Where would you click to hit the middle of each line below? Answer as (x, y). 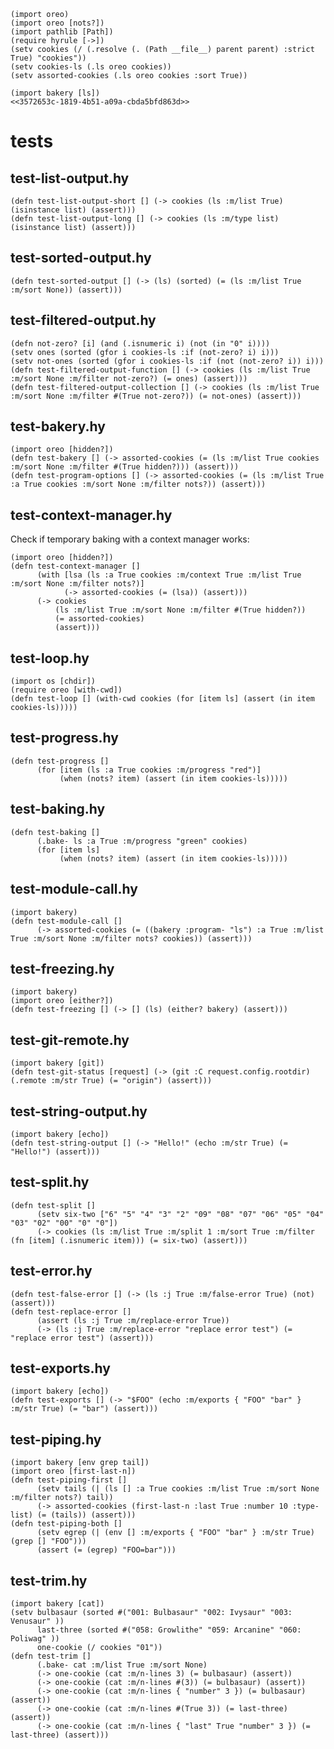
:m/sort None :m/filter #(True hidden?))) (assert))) (125, 467)
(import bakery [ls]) (55, 93)
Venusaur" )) (37, 1621)
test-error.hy (51, 1271)
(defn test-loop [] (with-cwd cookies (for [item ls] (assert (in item (162, 699)
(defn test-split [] (53, 1205)
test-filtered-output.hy (83, 320)
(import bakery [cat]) (57, 1604)
